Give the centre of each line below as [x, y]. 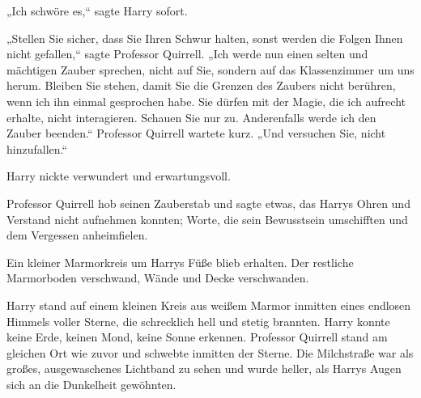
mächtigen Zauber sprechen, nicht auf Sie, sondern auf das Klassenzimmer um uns [210, 69]
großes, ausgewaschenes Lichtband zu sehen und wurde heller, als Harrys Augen [204, 368]
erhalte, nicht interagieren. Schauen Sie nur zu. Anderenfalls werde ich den [191, 117]
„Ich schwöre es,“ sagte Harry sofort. [97, 11]
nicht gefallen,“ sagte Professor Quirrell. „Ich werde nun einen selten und [187, 54]
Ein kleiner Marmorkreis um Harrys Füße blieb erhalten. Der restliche [180, 262]
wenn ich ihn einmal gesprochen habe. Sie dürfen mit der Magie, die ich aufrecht [206, 101]
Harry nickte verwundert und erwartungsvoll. [119, 176]
